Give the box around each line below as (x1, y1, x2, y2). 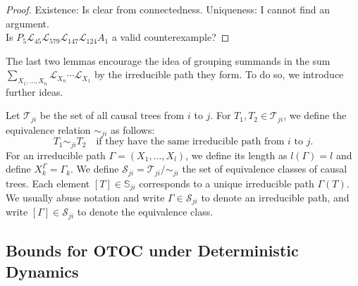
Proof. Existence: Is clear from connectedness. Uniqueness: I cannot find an (6, 2, 330, 16)
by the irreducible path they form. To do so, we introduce (94, 67, 344, 82)
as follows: (110, 122, 155, 137)
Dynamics (6, 260, 79, 282)
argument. (6, 15, 49, 30)
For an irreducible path (6, 147, 106, 162)
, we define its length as (185, 147, 288, 162)
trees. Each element (6, 175, 90, 190)
